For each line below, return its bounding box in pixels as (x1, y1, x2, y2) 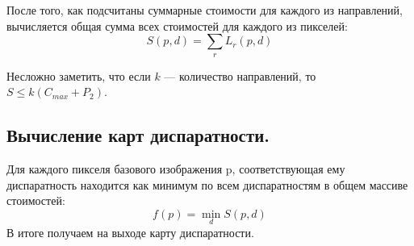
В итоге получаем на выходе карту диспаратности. (6, 223, 254, 240)
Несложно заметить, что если (6, 67, 151, 84)
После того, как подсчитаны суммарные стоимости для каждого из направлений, (6, 2, 403, 18)
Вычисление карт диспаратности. (6, 123, 270, 148)
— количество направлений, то (164, 67, 316, 84)
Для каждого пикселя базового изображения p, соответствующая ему (6, 160, 345, 177)
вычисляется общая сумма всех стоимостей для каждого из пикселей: (6, 17, 348, 34)
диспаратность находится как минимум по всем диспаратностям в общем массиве (6, 176, 408, 193)
